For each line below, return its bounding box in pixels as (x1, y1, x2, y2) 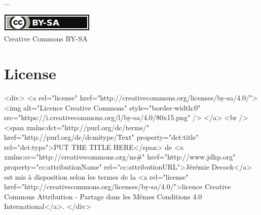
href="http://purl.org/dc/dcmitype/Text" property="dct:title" (4, 132, 199, 142)
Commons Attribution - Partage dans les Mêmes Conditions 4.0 (4, 191, 202, 201)
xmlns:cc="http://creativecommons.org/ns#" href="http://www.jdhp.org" (4, 151, 236, 162)
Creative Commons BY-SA (4, 33, 88, 44)
